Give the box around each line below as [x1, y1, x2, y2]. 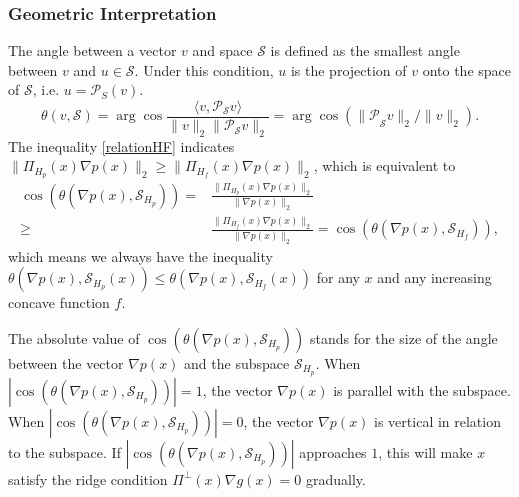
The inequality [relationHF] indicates [8, 135, 235, 156]
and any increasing [377, 267, 492, 288]
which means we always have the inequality [8, 245, 273, 266]
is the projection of [290, 59, 407, 80]
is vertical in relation [374, 410, 501, 431]
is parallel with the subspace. [333, 379, 511, 400]
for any [316, 267, 360, 288]
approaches [299, 441, 367, 462]
